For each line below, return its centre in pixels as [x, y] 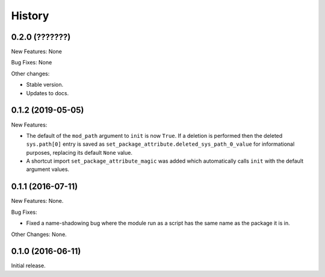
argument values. [48, 169]
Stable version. [45, 85]
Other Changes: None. [39, 234]
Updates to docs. [48, 93]
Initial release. [28, 266]
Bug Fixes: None [32, 63]
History [30, 16]
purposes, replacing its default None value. [79, 152]
